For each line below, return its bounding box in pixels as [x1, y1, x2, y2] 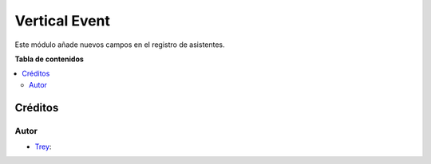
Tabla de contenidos [14, 54, 84, 64]
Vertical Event [14, 12, 111, 29]
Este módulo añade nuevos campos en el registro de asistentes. [14, 40, 225, 49]
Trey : [34, 142, 52, 151]
